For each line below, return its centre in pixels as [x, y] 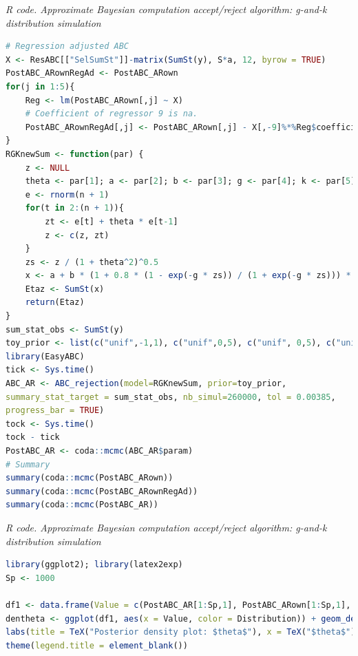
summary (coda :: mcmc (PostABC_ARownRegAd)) [102, 491]
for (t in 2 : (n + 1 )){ [74, 208]
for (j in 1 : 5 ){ [40, 86]
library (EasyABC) [45, 356]
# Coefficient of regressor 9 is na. [112, 114]
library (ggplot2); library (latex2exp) [94, 565]
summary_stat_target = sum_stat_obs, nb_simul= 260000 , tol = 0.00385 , [171, 397]
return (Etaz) [55, 303]
